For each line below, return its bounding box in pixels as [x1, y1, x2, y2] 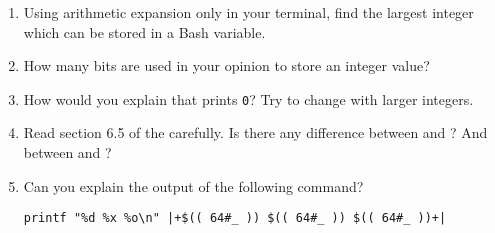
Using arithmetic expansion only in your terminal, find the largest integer [23, 2, 474, 22]
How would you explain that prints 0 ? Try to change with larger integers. [23, 88, 474, 109]
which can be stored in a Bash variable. [23, 21, 266, 42]
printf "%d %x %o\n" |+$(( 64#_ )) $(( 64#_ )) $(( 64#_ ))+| [23, 211, 447, 226]
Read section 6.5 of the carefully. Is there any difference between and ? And [23, 122, 488, 143]
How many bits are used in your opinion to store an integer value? [23, 55, 430, 76]
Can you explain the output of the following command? [23, 175, 364, 196]
